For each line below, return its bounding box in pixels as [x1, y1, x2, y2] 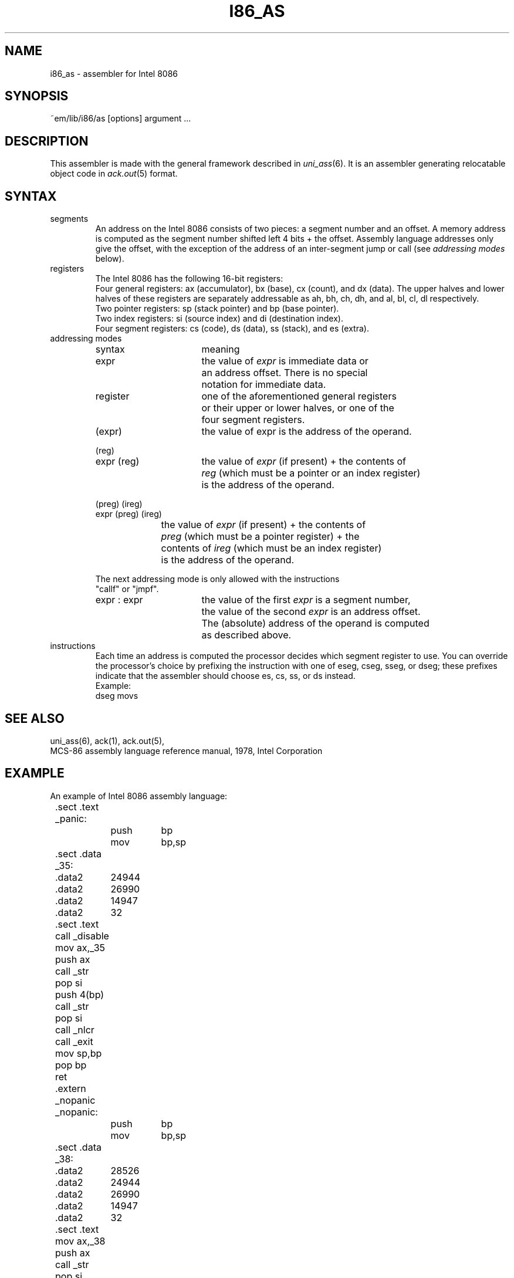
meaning [201, 343, 240, 356]
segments [50, 214, 89, 224]
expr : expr [95, 594, 143, 606]
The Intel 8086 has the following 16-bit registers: [95, 273, 283, 284]
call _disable [55, 929, 109, 942]
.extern [55, 1082, 86, 1094]
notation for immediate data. [201, 378, 326, 391]
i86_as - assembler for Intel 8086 [50, 68, 178, 79]
